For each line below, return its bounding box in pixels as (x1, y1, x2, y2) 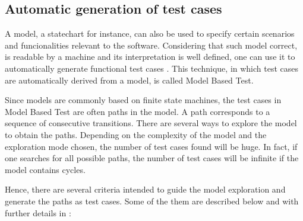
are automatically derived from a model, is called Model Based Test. (5, 73, 254, 86)
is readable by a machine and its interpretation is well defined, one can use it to (5, 50, 295, 63)
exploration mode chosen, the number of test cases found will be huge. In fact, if (5, 140, 298, 152)
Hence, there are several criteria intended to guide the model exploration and (5, 183, 286, 196)
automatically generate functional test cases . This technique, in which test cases (5, 62, 299, 74)
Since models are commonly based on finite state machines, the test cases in (5, 94, 282, 106)
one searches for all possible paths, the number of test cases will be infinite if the (5, 152, 299, 164)
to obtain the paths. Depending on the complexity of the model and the (5, 128, 267, 140)
